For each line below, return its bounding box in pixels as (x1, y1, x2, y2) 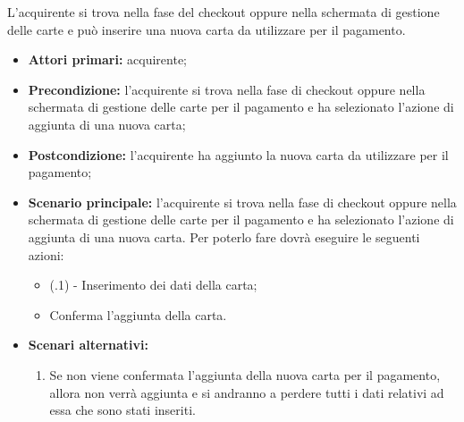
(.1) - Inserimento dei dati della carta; (49, 275, 257, 294)
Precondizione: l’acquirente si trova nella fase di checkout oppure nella (28, 80, 426, 98)
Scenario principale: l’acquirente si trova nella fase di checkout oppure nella (28, 192, 457, 211)
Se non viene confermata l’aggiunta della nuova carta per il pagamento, (49, 365, 441, 384)
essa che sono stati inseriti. (49, 401, 196, 419)
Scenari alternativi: (28, 335, 149, 354)
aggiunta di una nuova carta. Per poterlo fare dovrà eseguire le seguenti (28, 227, 420, 246)
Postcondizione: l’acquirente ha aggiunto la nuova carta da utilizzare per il (28, 145, 449, 164)
